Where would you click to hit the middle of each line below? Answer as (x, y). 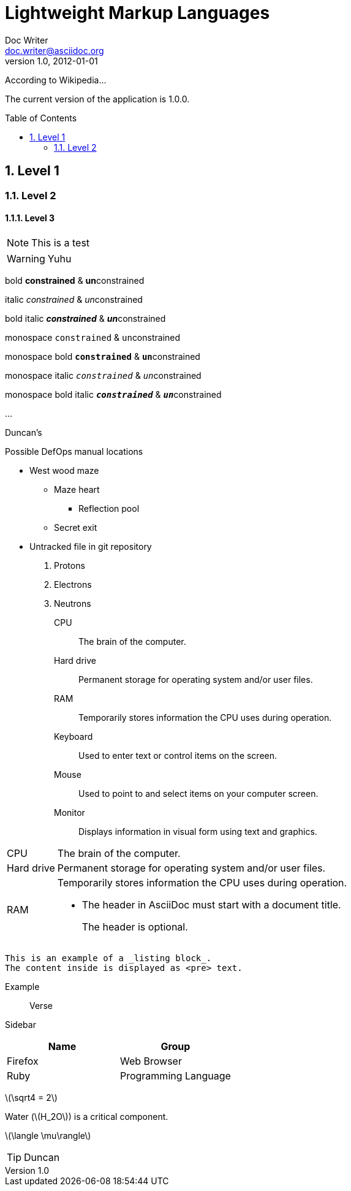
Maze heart (77, 489)
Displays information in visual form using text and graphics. (198, 831)
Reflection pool (109, 508)
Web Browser (151, 1061)
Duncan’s (24, 432)
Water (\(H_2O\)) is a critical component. (87, 1116)
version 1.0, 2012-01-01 (51, 61)
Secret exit (76, 527)
